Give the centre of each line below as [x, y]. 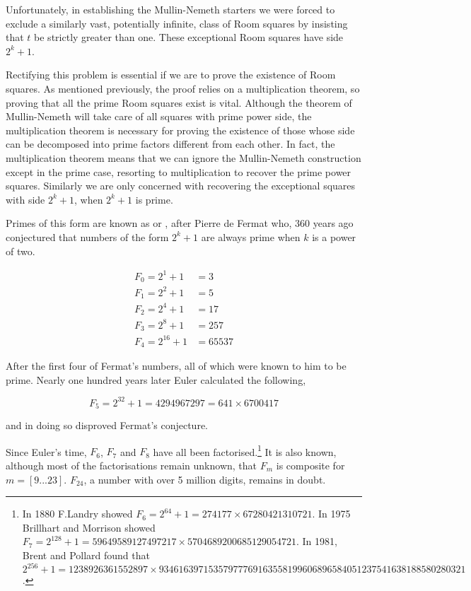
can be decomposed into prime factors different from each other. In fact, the [170, 144]
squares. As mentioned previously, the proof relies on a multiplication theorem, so [183, 88]
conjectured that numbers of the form [87, 236]
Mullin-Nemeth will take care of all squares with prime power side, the [159, 116]
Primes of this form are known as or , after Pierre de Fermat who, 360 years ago [180, 223]
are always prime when [251, 236]
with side [25, 199]
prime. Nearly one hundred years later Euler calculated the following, [156, 379]
